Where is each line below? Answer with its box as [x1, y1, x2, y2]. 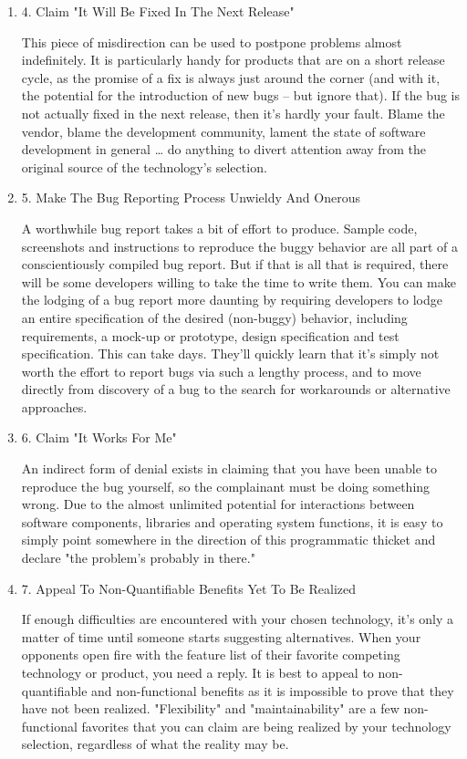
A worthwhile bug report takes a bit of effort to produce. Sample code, [21, 218, 418, 237]
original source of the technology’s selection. [21, 157, 267, 176]
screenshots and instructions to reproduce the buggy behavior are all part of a [21, 236, 459, 255]
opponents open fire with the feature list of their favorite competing [21, 645, 400, 664]
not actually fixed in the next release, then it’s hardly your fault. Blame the [21, 103, 445, 122]
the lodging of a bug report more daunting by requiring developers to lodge [21, 290, 442, 309]
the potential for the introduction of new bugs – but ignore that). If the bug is [21, 86, 461, 105]
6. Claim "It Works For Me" [21, 428, 177, 447]
